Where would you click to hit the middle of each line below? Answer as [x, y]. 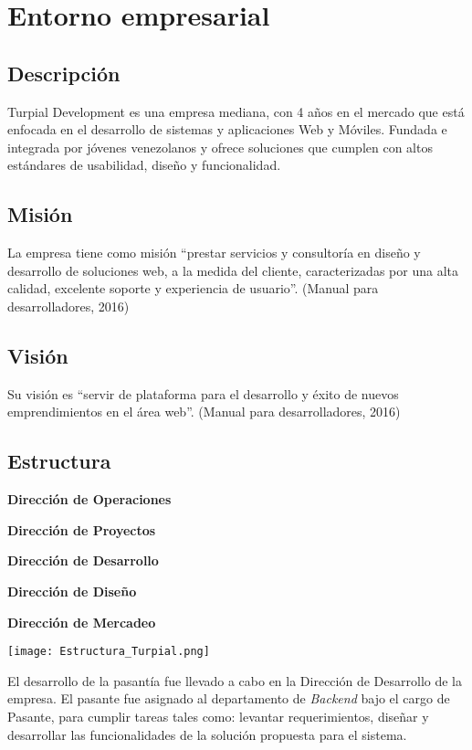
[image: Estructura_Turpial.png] [109, 652]
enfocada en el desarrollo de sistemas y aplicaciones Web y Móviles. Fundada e [227, 129]
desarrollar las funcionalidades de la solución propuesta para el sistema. [207, 734]
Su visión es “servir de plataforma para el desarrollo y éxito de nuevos [203, 393]
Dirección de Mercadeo [82, 622]
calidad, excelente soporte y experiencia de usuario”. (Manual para [193, 288]
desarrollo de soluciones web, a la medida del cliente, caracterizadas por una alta [233, 270]
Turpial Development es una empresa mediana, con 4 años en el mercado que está [236, 111]
